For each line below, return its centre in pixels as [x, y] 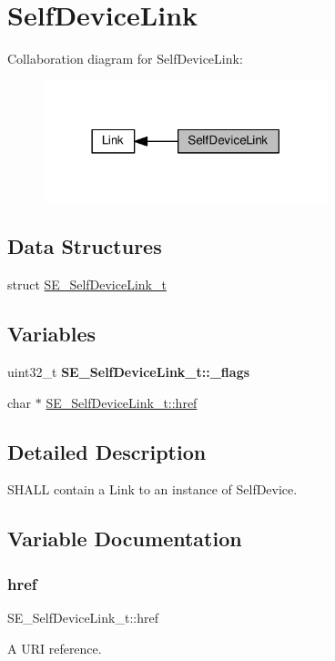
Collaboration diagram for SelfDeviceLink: [125, 59]
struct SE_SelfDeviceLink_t [87, 285]
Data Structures [85, 246]
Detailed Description [107, 451]
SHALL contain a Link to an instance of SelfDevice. [152, 489]
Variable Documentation [125, 539]
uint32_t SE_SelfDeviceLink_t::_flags [129, 371]
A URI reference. [55, 648]
